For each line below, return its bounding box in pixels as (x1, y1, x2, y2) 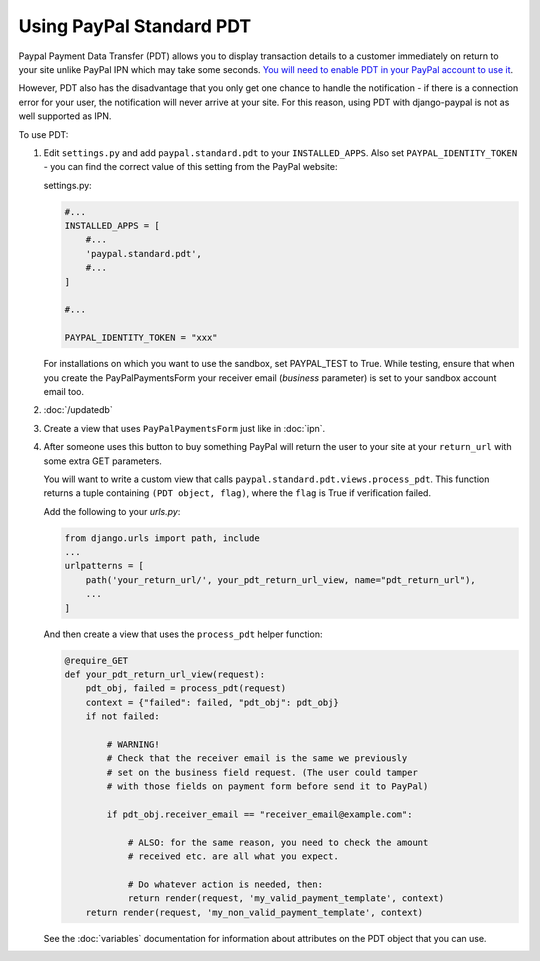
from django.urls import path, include (64, 532, 260, 544)
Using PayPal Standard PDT (18, 15, 252, 37)
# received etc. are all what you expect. (127, 851, 339, 862)
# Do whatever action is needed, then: (127, 878, 324, 890)
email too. (43, 385, 85, 397)
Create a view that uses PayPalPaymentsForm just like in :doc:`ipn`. (43, 422, 326, 434)
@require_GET (64, 655, 129, 666)
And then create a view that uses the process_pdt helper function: (43, 628, 323, 640)
